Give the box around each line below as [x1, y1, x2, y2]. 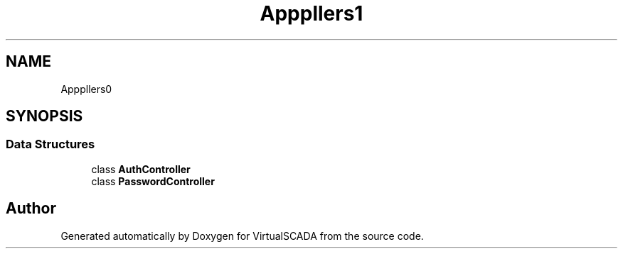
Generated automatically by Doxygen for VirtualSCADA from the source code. [60, 229, 424, 242]
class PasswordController [91, 175, 215, 187]
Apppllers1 [260, 1, 363, 26]
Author [6, 199, 56, 218]
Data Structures [6, 137, 95, 152]
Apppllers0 [60, 82, 112, 95]
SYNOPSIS [6, 107, 83, 126]
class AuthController [91, 162, 191, 175]
